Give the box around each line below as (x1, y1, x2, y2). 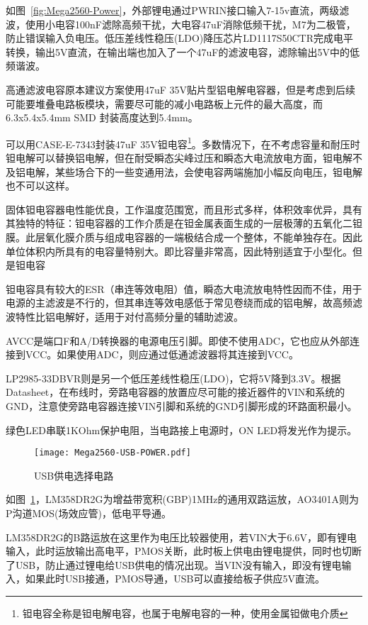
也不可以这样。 (6, 178, 75, 193)
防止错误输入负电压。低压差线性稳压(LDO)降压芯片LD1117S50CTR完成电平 (6, 31, 353, 45)
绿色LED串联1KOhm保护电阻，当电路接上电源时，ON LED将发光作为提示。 (6, 422, 357, 437)
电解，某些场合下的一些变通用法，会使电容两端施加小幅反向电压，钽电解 (25, 164, 362, 179)
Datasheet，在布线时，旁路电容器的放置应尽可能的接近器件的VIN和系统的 (6, 385, 345, 399)
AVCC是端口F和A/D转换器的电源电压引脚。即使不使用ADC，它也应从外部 (6, 333, 350, 348)
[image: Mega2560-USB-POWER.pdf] (34, 448, 191, 458)
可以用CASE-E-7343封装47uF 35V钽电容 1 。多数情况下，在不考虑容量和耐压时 (6, 134, 360, 151)
